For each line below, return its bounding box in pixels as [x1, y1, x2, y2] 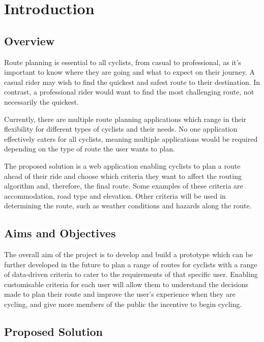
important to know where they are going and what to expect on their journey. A [4, 67, 255, 77]
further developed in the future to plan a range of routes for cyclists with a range [4, 259, 257, 269]
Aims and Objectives [4, 225, 116, 241]
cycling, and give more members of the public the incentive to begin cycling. [4, 299, 242, 309]
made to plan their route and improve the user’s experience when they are [4, 289, 236, 299]
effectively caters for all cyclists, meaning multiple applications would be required [4, 133, 258, 144]
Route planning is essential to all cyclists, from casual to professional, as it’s [4, 56, 242, 67]
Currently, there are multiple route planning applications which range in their [4, 113, 247, 124]
